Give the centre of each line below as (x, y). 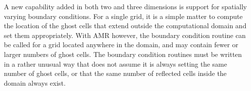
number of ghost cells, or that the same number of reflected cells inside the (115, 73)
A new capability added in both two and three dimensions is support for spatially (125, 6)
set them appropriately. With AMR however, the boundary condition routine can (125, 35)
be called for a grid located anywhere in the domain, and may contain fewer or (121, 45)
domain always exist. (35, 82)
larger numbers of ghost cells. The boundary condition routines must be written (123, 54)
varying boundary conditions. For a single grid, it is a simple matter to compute (123, 16)
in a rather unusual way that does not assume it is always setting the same (116, 64)
